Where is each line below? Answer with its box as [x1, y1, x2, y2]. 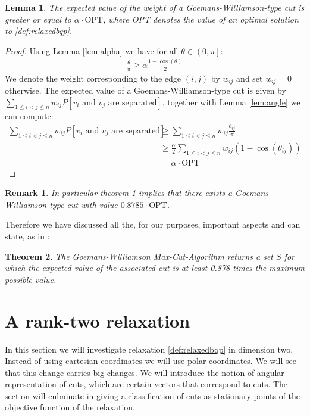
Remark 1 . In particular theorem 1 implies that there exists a [5, 186, 233, 199]
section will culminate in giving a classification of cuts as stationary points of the [5, 389, 300, 402]
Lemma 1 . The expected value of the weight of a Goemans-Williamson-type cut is [5, 1, 305, 13]
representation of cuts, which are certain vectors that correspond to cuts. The [5, 378, 288, 390]
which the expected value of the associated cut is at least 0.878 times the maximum [5, 262, 305, 274]
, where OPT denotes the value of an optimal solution [102, 13, 299, 25]
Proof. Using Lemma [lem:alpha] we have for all [5, 44, 179, 57]
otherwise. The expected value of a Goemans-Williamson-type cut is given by [5, 84, 286, 96]
